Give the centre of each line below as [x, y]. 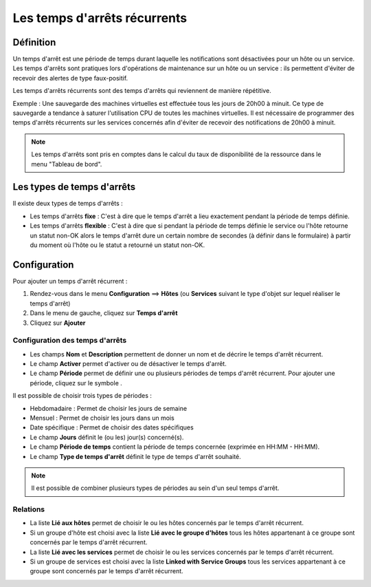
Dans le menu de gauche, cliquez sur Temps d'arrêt [104, 313]
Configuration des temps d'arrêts [70, 341]
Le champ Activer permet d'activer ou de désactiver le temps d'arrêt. [128, 364]
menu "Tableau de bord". [67, 164]
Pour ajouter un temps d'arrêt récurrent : [70, 281]
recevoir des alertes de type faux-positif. [70, 78]
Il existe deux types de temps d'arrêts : [68, 204]
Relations [29, 509]
